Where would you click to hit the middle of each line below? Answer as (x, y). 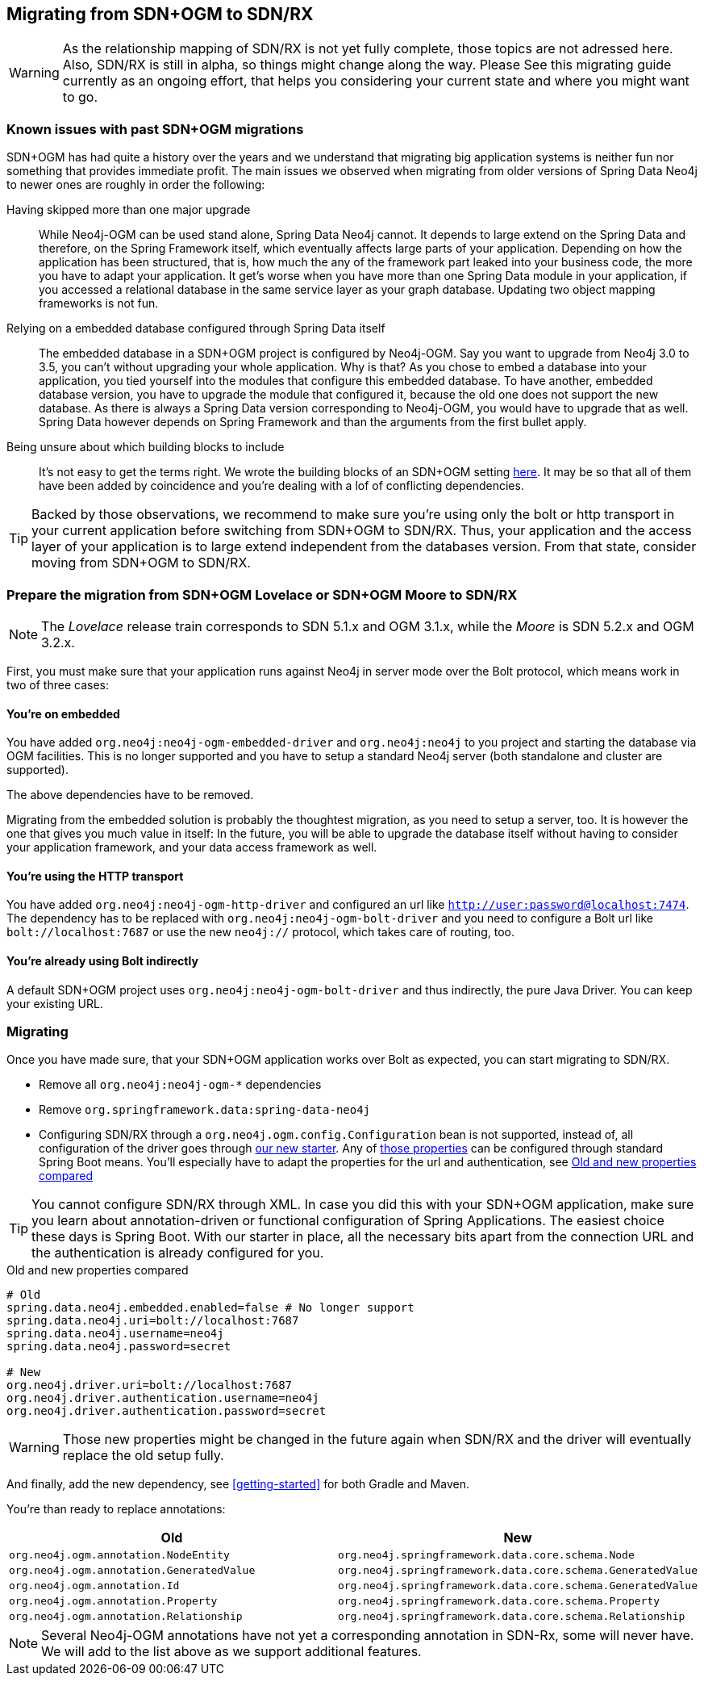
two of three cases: (58, 684)
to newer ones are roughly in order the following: (136, 185)
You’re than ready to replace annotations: (116, 1509)
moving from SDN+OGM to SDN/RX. (141, 563)
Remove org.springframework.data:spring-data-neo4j (205, 1110)
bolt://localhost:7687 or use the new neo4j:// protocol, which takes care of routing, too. (260, 932)
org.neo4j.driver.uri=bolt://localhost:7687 (150, 1385)
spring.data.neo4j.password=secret (119, 1347)
